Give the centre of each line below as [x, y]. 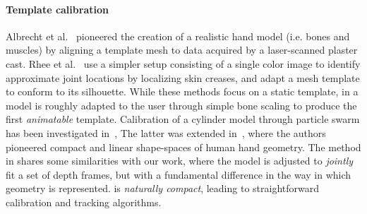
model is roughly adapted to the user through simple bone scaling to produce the [181, 105]
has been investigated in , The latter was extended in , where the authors [166, 132]
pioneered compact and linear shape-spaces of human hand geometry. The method [183, 147]
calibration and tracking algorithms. [84, 202]
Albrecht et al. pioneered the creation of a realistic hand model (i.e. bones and [178, 36]
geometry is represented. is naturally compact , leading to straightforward [163, 188]
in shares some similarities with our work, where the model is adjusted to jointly [180, 161]
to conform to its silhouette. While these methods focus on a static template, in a [182, 91]
